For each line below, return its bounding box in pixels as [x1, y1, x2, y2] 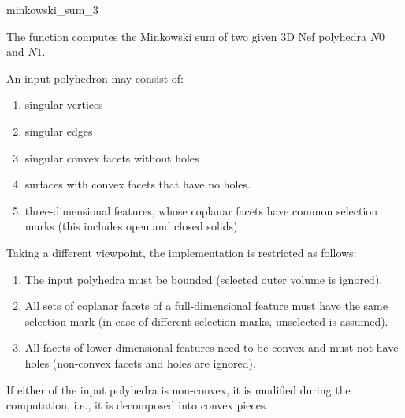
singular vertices [24, 96, 103, 113]
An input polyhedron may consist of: [6, 69, 184, 86]
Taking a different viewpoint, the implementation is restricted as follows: [6, 244, 357, 260]
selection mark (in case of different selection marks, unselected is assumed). [24, 312, 388, 329]
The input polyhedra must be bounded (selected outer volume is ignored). [24, 271, 383, 287]
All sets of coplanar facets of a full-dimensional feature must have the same [24, 297, 388, 314]
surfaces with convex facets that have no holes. [24, 176, 251, 192]
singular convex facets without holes [24, 149, 199, 166]
